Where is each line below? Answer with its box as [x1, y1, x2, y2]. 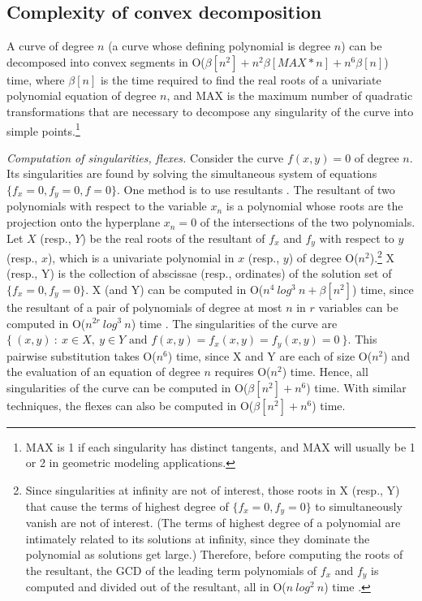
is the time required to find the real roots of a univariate [100, 71, 381, 88]
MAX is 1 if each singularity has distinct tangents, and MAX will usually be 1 [25, 438, 416, 455]
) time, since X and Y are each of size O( [167, 347, 372, 364]
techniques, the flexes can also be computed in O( [6, 396, 254, 413]
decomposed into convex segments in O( [6, 53, 205, 70]
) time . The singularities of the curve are [131, 314, 338, 331]
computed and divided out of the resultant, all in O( [25, 578, 286, 595]
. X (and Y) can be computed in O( [85, 280, 264, 297]
